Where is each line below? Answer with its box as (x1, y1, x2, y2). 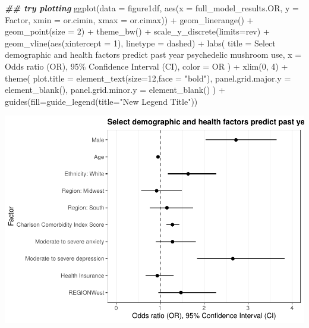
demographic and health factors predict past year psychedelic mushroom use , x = (5, 48, 302, 61)
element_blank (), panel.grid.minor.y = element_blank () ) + (5, 83, 225, 96)
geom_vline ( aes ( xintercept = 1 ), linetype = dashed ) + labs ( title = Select (5, 36, 276, 49)
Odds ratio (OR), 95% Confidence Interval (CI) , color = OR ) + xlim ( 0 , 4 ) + (5, 60, 288, 72)
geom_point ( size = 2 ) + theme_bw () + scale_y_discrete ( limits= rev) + (5, 25, 270, 38)
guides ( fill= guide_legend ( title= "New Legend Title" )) (5, 95, 198, 107)
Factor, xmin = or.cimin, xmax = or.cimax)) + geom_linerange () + (5, 13, 254, 26)
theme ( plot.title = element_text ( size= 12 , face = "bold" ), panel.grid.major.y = (5, 71, 291, 84)
